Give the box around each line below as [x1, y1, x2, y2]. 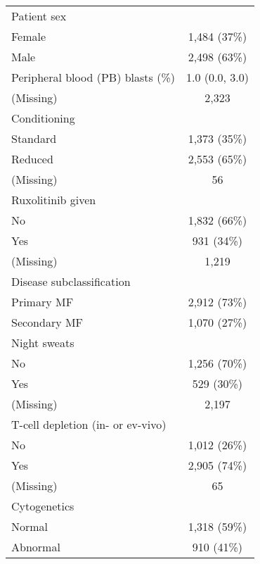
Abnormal [11, 539, 60, 555]
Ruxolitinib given [11, 192, 96, 208]
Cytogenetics [11, 498, 74, 514]
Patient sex [11, 8, 67, 24]
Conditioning [11, 110, 75, 126]
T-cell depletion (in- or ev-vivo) [11, 416, 167, 432]
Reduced [11, 151, 53, 167]
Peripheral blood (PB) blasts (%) [11, 69, 175, 85]
